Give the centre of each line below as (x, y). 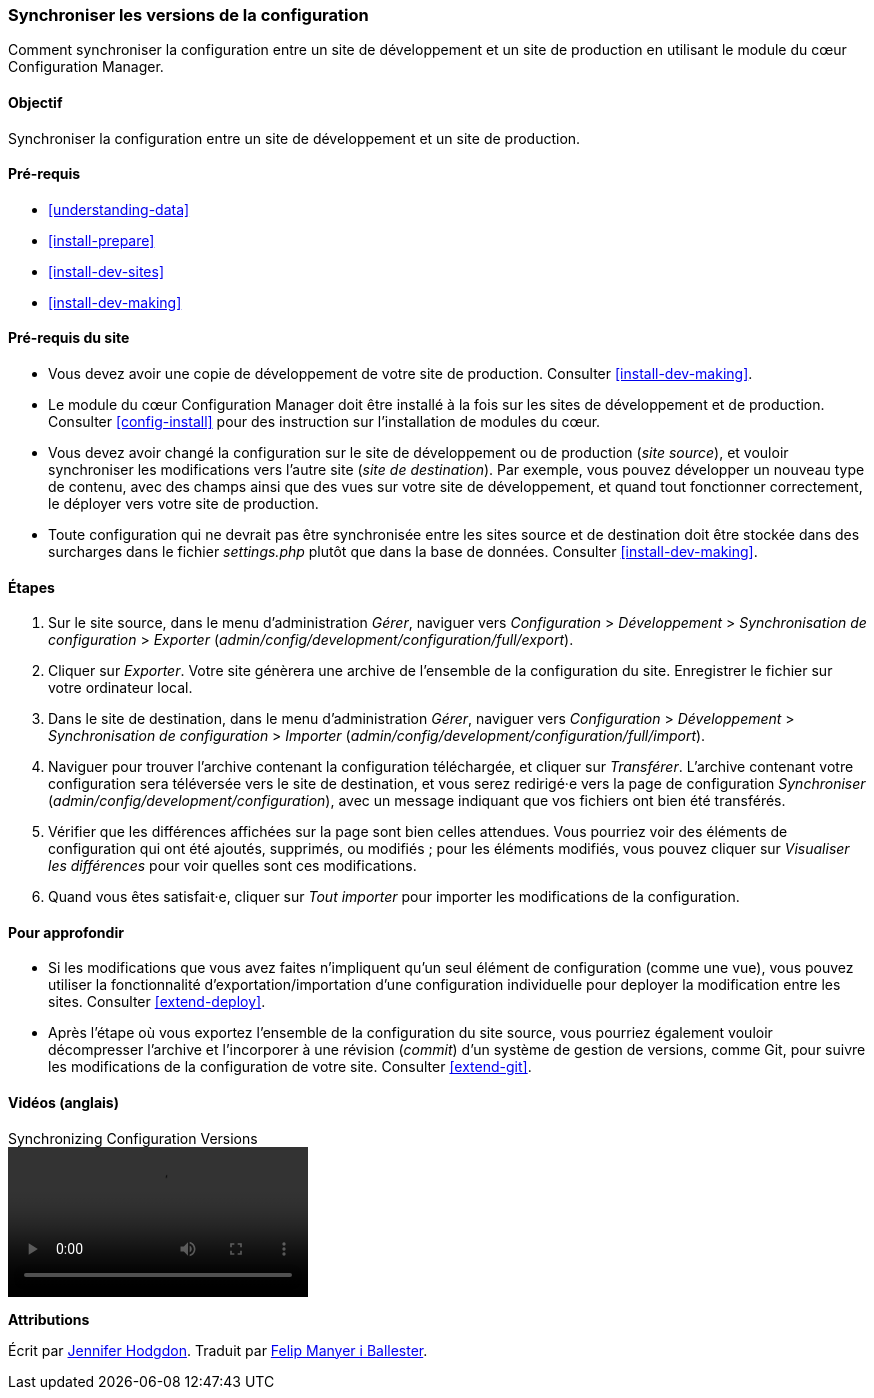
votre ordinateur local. (120, 688)
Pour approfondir (66, 932)
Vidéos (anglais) (63, 1103)
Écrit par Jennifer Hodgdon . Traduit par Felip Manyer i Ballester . (218, 1350)
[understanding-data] (119, 209)
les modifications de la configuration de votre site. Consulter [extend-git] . (290, 1067)
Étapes (31, 587)
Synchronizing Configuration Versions (133, 1138)
